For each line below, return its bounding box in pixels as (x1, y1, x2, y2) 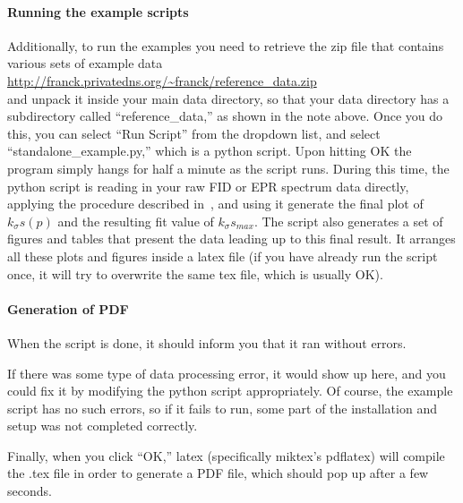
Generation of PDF (7, 299, 129, 318)
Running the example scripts (7, 2, 189, 21)
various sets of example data (7, 54, 163, 72)
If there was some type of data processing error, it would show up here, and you (7, 363, 446, 382)
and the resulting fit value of (57, 211, 214, 230)
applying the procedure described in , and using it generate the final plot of (7, 194, 424, 213)
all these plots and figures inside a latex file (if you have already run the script (7, 246, 438, 265)
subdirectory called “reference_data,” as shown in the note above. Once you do (7, 107, 443, 125)
